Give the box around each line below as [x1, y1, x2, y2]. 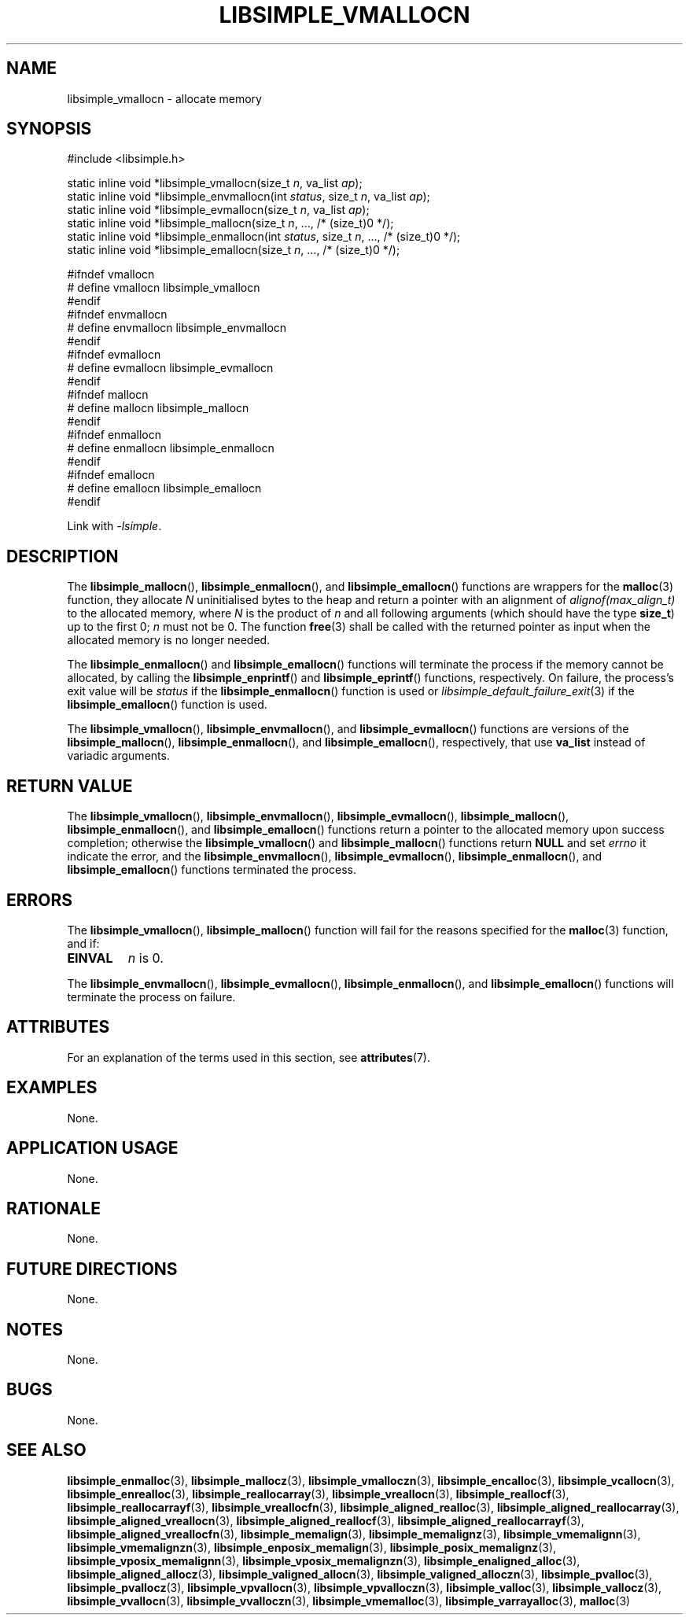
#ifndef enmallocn [67, 428, 161, 442]
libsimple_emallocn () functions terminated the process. [67, 863, 356, 877]
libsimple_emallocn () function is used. [67, 698, 267, 712]
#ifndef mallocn [67, 388, 149, 402]
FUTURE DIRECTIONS [6, 1258, 178, 1279]
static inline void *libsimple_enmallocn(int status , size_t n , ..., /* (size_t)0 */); [67, 230, 461, 244]
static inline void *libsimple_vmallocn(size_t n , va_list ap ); [67, 176, 363, 190]
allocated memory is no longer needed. [67, 633, 271, 647]
